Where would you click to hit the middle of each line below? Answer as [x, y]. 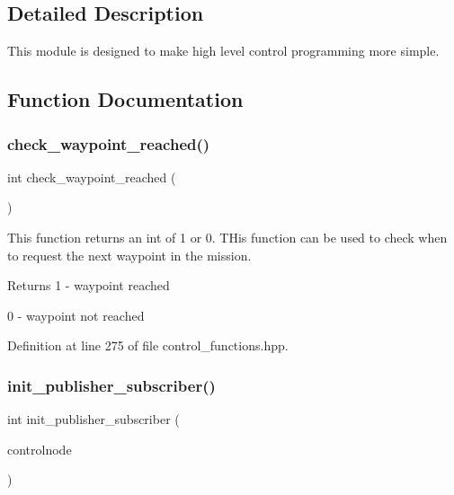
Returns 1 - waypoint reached [89, 285]
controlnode [40, 449]
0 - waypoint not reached [76, 315]
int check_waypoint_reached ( [92, 177]
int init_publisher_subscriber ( [93, 419]
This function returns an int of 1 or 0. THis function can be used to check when [227, 237]
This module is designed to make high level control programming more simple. [223, 51]
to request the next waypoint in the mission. [129, 255]
